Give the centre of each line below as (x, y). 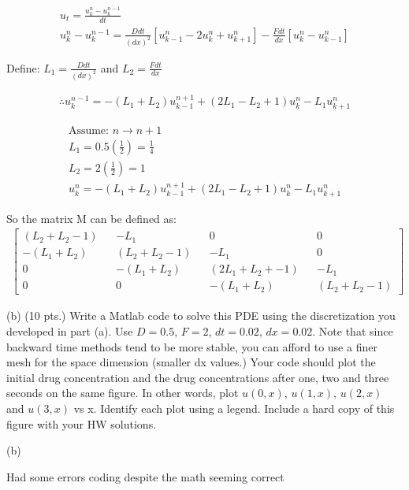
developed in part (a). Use (70, 330)
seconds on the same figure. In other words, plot (123, 393)
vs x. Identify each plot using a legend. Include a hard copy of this (234, 408)
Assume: (88, 130)
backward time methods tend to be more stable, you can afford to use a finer (192, 346)
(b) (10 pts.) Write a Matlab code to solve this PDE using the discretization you (201, 316)
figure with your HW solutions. (82, 423)
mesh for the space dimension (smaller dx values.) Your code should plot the (191, 362)
